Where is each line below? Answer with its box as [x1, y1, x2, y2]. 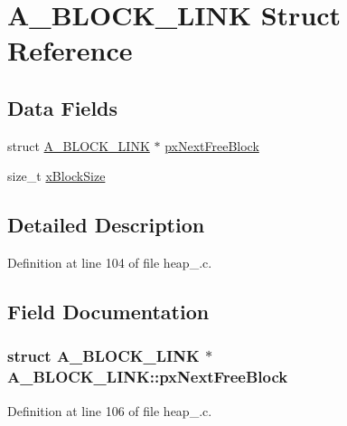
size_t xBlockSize [7, 166, 106, 185]
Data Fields [7, 93, 118, 121]
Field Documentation [7, 298, 210, 326]
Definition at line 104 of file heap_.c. [7, 253, 212, 272]
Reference [7, 32, 133, 69]
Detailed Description [7, 211, 205, 239]
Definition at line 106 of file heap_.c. [7, 401, 212, 420]
